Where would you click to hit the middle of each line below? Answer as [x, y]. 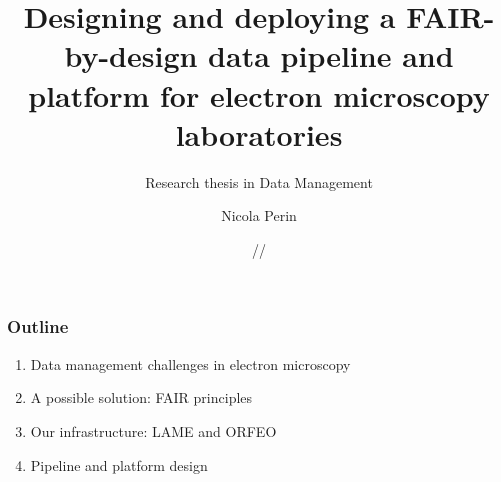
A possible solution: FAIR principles [141, 397]
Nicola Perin [259, 215]
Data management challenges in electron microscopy [190, 363]
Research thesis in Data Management [259, 181]
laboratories [259, 133]
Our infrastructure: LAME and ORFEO [153, 430]
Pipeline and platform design [119, 464]
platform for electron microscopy [259, 94]
